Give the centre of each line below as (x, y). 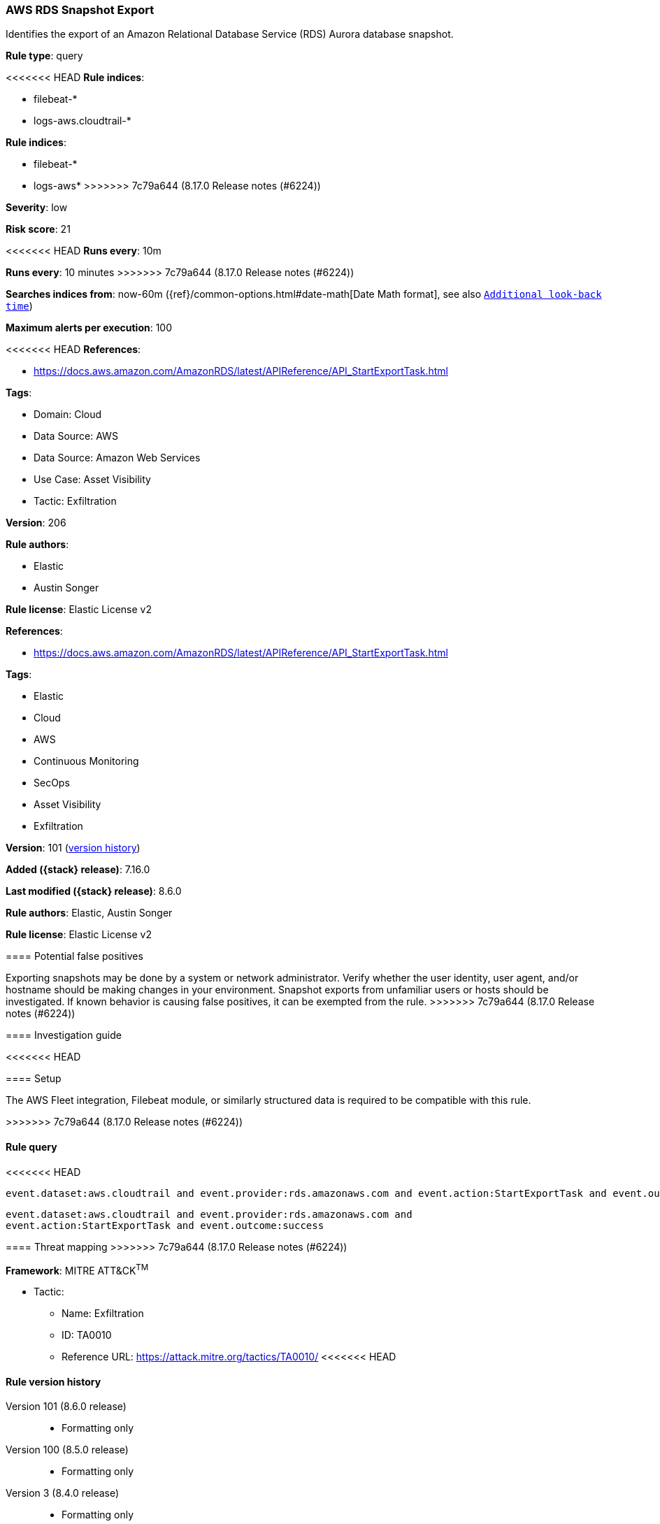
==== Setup (34, 1079)
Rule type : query (44, 56)
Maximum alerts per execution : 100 (89, 328)
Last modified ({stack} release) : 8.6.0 (94, 891)
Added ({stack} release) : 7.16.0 (78, 870)
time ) (19, 306)
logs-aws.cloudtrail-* (82, 121)
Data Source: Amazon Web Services (117, 458)
